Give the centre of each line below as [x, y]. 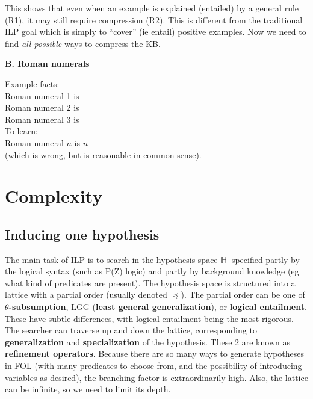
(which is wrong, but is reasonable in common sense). [103, 154]
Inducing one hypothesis [82, 234]
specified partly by [265, 259]
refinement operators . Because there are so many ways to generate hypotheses [155, 354]
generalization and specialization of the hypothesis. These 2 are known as [147, 342]
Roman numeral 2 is [42, 107]
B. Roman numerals [47, 63]
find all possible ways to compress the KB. [83, 43]
